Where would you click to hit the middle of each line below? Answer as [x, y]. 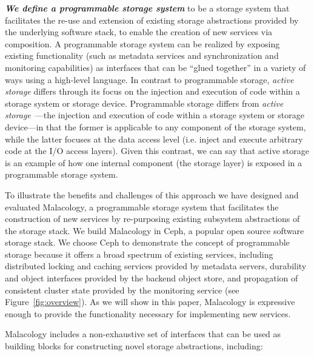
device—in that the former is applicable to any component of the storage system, [155, 126]
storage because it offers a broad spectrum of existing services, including [139, 254]
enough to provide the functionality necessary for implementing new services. [148, 313]
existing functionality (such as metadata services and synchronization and [142, 55]
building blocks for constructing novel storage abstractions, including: [134, 346]
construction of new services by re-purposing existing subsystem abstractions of [152, 219]
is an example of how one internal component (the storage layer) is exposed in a [153, 162]
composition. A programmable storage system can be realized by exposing [142, 43]
